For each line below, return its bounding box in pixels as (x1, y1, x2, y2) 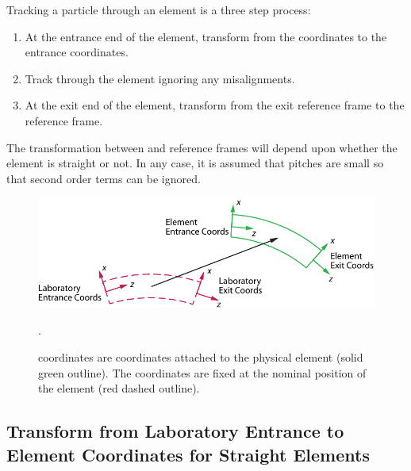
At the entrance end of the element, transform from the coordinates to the (25, 28, 387, 44)
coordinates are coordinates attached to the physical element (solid (38, 348, 363, 365)
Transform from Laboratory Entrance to (6, 419, 344, 443)
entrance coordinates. (25, 44, 129, 60)
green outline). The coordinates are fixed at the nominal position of (38, 364, 367, 381)
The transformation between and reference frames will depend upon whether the (6, 139, 398, 155)
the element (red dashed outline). (38, 380, 200, 396)
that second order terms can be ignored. (6, 170, 201, 186)
